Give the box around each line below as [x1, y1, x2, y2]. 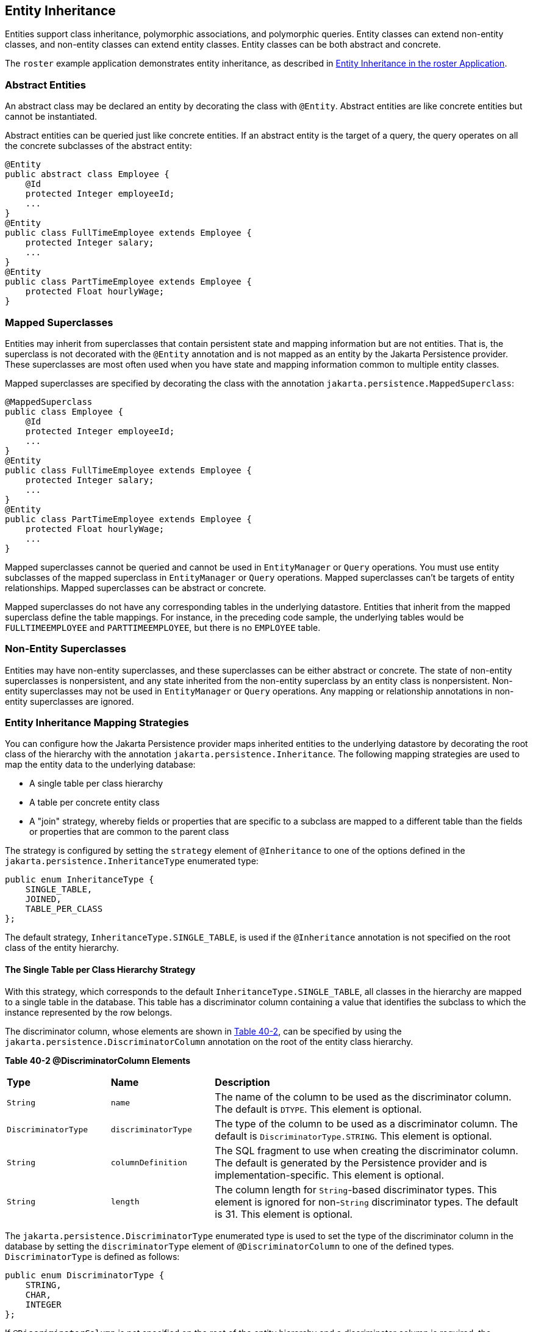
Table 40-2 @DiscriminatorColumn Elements [5, 1055, 191, 1066]
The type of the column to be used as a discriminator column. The [215, 1117, 518, 1130]
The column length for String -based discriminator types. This [215, 1183, 497, 1196]
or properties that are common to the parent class [29, 826, 229, 837]
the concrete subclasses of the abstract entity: [5, 140, 192, 151]
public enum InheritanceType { [5, 875, 154, 885]
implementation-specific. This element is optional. [215, 1168, 444, 1181]
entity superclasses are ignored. [5, 696, 134, 707]
